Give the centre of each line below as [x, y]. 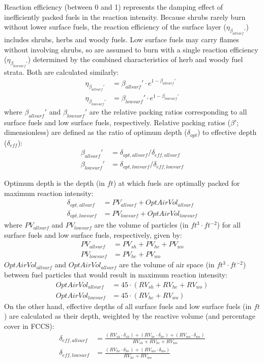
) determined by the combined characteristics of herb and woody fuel [135, 59]
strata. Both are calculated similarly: [62, 72]
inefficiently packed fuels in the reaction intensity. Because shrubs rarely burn [125, 17]
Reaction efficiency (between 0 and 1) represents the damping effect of [114, 7]
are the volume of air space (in [167, 264]
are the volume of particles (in [141, 225]
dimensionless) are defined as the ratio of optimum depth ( [96, 132]
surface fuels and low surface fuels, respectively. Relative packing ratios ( [117, 122]
